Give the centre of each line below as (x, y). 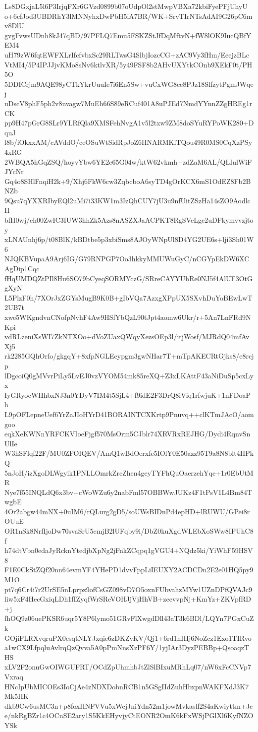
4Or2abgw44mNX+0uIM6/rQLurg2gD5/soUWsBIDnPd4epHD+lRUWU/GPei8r (127, 511)
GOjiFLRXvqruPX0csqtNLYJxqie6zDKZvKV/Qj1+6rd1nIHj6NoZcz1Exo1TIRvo (128, 638)
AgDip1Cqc (22, 269)
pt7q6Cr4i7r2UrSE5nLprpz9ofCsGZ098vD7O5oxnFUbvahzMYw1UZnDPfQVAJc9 (128, 589)
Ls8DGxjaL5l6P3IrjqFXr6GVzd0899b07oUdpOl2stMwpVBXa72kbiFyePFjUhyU (126, 6)
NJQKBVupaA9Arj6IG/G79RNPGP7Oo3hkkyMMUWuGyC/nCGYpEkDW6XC (127, 259)
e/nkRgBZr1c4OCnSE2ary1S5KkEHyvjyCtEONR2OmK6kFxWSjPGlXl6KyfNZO (129, 715)
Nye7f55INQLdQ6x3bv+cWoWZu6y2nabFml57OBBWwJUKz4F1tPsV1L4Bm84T (129, 492)
